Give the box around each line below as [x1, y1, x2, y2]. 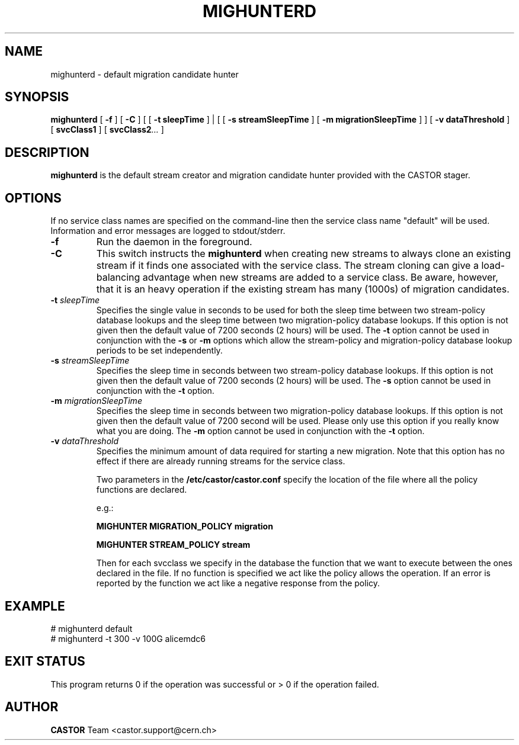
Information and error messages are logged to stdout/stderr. [50, 226, 286, 236]
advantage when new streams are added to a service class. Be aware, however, [142, 271, 498, 284]
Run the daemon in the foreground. [96, 236, 252, 248]
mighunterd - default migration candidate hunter [50, 69, 239, 79]
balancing [96, 271, 140, 284]
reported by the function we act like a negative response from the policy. [96, 578, 380, 589]
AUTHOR [5, 699, 59, 715]
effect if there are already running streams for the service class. [96, 456, 345, 467]
